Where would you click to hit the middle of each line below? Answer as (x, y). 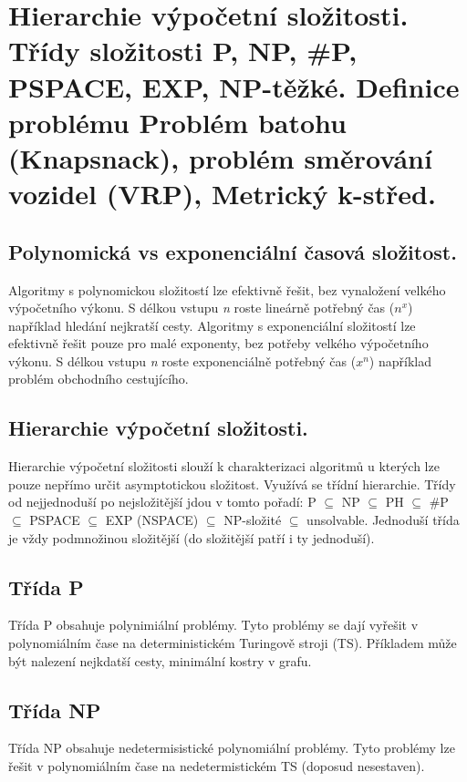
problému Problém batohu (177, 122)
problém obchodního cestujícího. (99, 379)
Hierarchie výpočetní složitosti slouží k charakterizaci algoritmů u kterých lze (224, 466)
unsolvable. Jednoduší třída (383, 520)
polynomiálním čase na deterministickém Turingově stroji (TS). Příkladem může (233, 643)
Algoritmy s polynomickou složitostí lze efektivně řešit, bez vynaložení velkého (227, 289)
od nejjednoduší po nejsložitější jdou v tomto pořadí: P (162, 502)
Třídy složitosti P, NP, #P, (183, 51)
